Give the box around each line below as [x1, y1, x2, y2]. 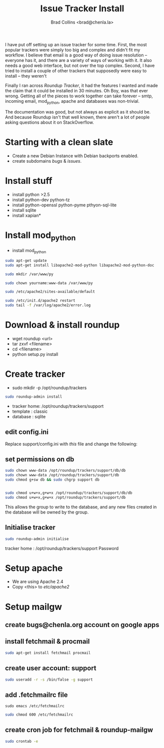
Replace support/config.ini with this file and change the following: [5, 441, 138, 447]
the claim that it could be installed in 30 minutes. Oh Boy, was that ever [5, 87, 148, 93]
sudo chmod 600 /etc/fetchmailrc [5, 712, 73, 718]
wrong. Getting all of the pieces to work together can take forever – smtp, [5, 93, 153, 99]
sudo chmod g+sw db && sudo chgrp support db [5, 477, 99, 482]
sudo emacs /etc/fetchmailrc [5, 704, 65, 709]
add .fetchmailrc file [5, 690, 68, 699]
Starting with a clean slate [5, 136, 114, 147]
